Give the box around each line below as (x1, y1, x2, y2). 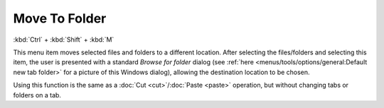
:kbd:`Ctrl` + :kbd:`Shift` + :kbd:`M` (13, 35, 114, 44)
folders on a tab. (13, 90, 62, 99)
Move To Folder (13, 11, 107, 26)
